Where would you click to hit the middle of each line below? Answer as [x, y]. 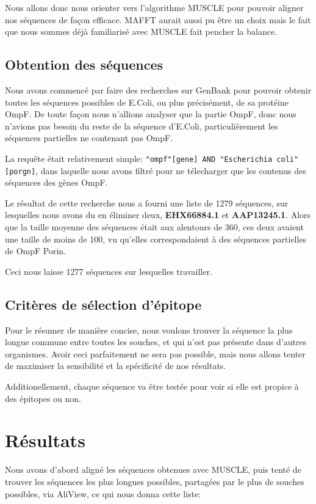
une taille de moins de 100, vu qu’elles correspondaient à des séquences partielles [156, 239]
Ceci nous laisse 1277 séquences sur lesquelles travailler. [109, 271]
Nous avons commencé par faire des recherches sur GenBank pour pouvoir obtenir [158, 89]
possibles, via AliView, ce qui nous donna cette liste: [103, 493]
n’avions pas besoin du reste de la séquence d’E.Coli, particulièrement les [142, 126]
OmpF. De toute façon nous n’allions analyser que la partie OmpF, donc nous [151, 114]
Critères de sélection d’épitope [103, 304]
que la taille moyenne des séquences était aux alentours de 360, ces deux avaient [154, 227]
